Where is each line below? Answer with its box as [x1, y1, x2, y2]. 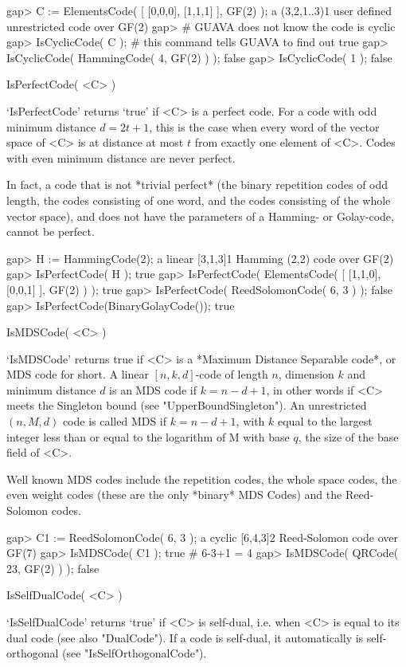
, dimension [278, 366, 334, 383]
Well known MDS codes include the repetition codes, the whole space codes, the [6, 470, 397, 487]
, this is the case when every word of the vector [149, 118, 380, 135]
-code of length [195, 366, 268, 383]
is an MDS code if [109, 381, 197, 398]
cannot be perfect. [6, 223, 95, 240]
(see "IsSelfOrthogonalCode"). [62, 645, 207, 661]
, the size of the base [298, 428, 399, 445]
